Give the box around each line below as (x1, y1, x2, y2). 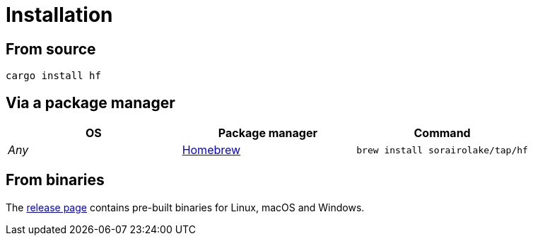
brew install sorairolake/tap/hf (356, 144, 528, 155)
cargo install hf (6, 70, 101, 82)
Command (414, 126, 471, 141)
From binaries (6, 171, 105, 189)
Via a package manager (6, 93, 175, 112)
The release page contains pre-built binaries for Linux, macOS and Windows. (6, 201, 365, 213)
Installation (6, 3, 113, 27)
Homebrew (182, 143, 241, 158)
